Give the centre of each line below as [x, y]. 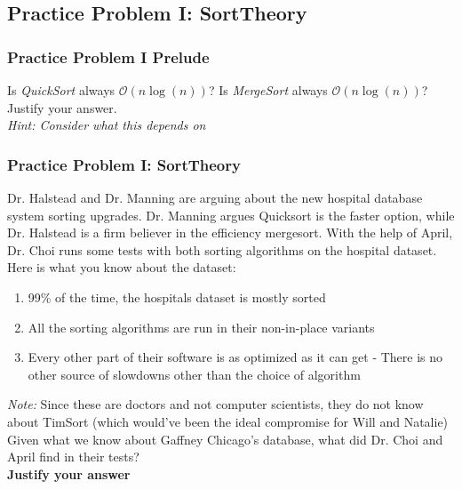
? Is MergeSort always [268, 90]
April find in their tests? [73, 457]
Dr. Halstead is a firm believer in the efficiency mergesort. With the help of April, [230, 232]
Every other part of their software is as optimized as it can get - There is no [235, 357]
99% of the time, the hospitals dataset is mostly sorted [177, 297]
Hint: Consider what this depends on [107, 125]
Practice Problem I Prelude [108, 56]
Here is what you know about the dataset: [122, 267]
